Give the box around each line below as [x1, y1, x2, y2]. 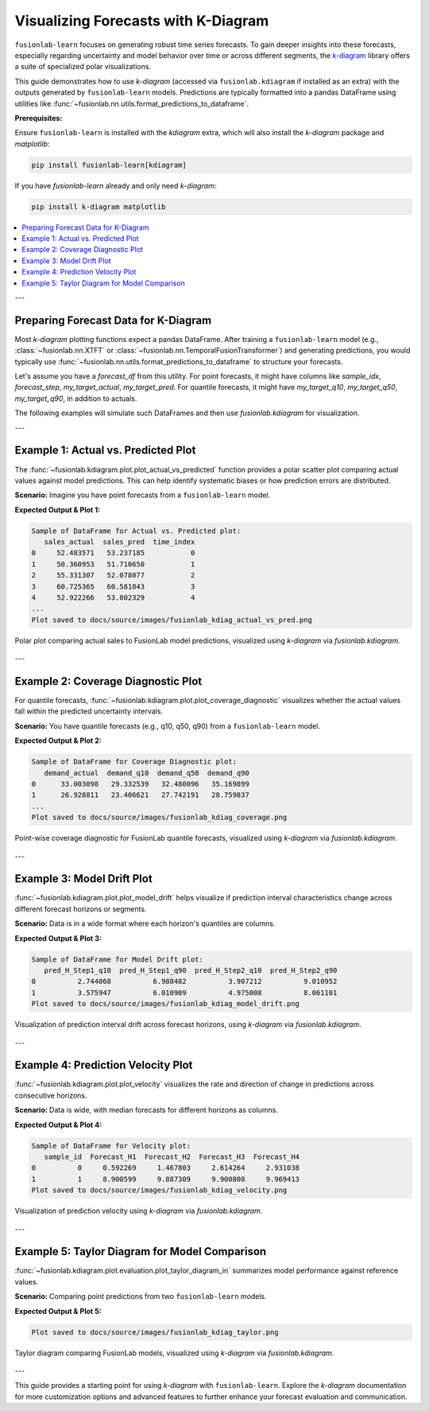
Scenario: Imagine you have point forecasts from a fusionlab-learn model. [14, 490, 270, 500]
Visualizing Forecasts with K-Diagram [14, 12, 269, 29]
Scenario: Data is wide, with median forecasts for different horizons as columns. [14, 1106, 278, 1115]
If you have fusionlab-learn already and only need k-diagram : [14, 181, 217, 190]
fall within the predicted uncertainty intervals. [14, 706, 163, 716]
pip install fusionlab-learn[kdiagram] [31, 160, 187, 169]
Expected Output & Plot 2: [14, 736, 102, 745]
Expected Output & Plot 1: [14, 505, 101, 515]
